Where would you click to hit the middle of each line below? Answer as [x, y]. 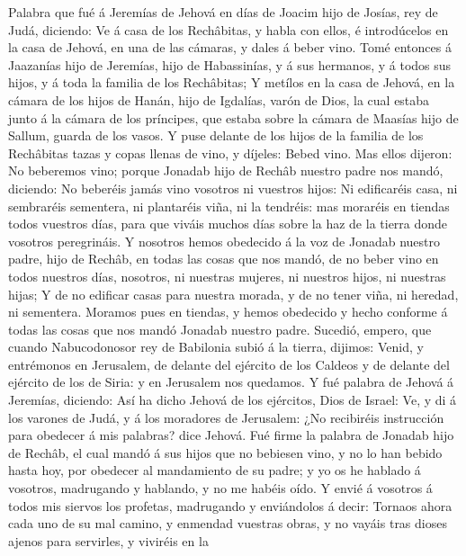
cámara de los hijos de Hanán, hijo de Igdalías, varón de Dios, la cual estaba [219, 99]
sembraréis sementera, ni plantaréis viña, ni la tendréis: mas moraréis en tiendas [229, 206]
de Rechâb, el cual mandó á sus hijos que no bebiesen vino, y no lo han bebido [225, 452]
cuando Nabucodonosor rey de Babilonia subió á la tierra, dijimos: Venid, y [216, 347]
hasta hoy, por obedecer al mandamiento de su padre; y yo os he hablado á [215, 470]
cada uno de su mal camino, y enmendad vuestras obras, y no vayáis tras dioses [228, 523]
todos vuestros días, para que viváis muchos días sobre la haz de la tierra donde [228, 224]
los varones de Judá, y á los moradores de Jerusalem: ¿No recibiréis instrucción [226, 417]
